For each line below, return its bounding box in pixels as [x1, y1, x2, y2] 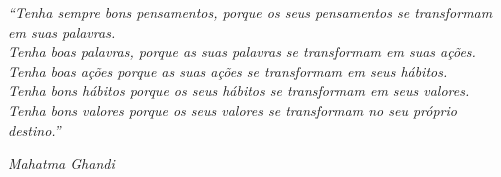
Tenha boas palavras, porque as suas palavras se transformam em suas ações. [8, 41, 476, 62]
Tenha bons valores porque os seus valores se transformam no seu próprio [8, 99, 457, 120]
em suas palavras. [8, 21, 116, 42]
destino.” [8, 119, 61, 140]
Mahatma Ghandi [8, 153, 115, 174]
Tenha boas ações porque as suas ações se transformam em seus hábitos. [8, 60, 448, 81]
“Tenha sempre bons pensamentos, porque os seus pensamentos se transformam [8, 2, 493, 22]
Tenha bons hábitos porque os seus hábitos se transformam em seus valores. [8, 80, 470, 101]
